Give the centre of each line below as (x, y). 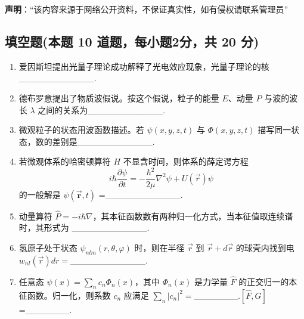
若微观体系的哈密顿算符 (65, 161)
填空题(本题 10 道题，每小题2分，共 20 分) (132, 41)
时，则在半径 (159, 247)
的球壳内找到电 (265, 247)
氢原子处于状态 (48, 247)
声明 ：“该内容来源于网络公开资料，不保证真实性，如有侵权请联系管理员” (147, 9)
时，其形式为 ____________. (84, 227)
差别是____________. (103, 141)
